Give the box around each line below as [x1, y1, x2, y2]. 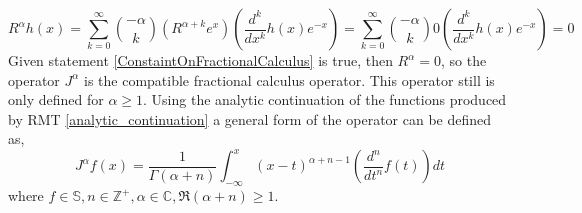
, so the [440, 50, 487, 70]
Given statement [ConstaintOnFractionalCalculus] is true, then [8, 50, 393, 70]
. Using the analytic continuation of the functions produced [143, 89, 507, 110]
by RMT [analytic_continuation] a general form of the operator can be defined [8, 108, 492, 129]
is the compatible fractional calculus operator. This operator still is [83, 69, 495, 90]
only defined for [8, 89, 104, 110]
